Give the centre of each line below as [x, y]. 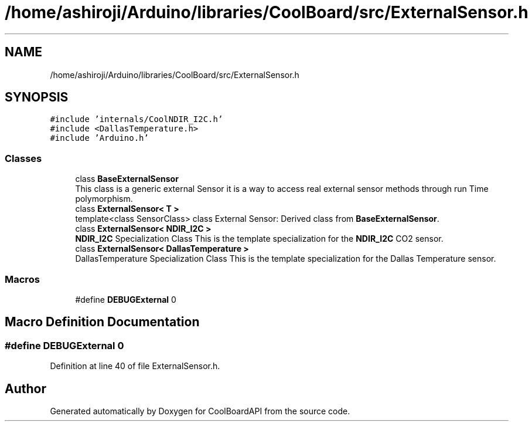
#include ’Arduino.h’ [99, 138]
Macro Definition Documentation [102, 322]
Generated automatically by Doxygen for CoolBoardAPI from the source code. [200, 411]
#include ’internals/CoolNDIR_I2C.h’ [137, 119]
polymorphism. [104, 199]
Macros [22, 279]
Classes [23, 158]
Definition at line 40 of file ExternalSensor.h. [135, 366]
